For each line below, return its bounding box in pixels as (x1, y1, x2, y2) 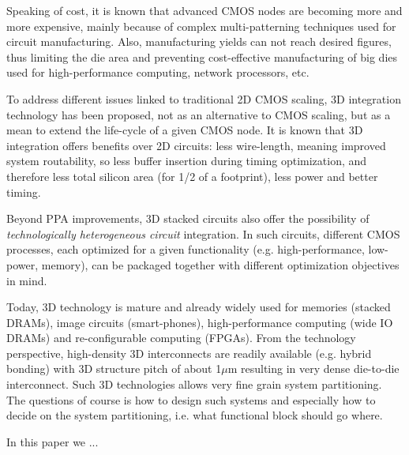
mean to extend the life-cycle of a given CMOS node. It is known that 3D (6, 122, 363, 138)
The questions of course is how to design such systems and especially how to (6, 391, 376, 408)
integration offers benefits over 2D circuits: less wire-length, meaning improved (6, 137, 386, 153)
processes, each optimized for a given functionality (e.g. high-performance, (6, 241, 365, 258)
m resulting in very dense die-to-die (227, 360, 400, 377)
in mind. (6, 272, 47, 288)
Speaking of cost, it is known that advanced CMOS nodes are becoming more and (6, 2, 403, 18)
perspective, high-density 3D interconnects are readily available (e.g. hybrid (6, 344, 372, 361)
